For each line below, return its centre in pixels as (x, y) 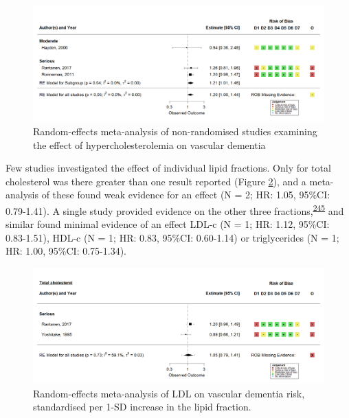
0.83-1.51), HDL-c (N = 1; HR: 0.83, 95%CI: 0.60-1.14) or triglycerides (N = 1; (172, 237)
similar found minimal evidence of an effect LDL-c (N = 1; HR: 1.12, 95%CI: (168, 224)
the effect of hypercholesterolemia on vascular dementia (149, 144)
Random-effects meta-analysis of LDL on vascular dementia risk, (169, 393)
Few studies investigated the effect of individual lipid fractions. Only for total (168, 168)
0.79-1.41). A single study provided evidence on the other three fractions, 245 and (175, 209)
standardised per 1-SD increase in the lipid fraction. (142, 407)
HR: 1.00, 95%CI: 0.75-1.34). (66, 251)
